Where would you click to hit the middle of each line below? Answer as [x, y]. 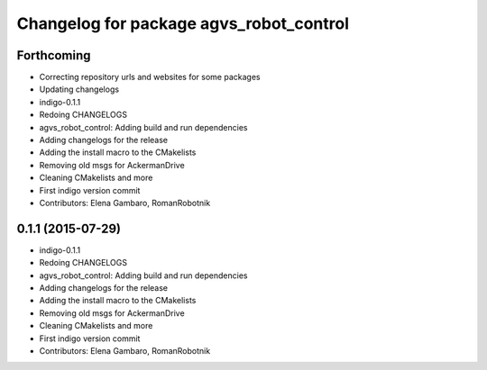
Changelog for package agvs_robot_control [183, 23]
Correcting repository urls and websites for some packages [150, 77]
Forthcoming [54, 55]
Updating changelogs [79, 89]
